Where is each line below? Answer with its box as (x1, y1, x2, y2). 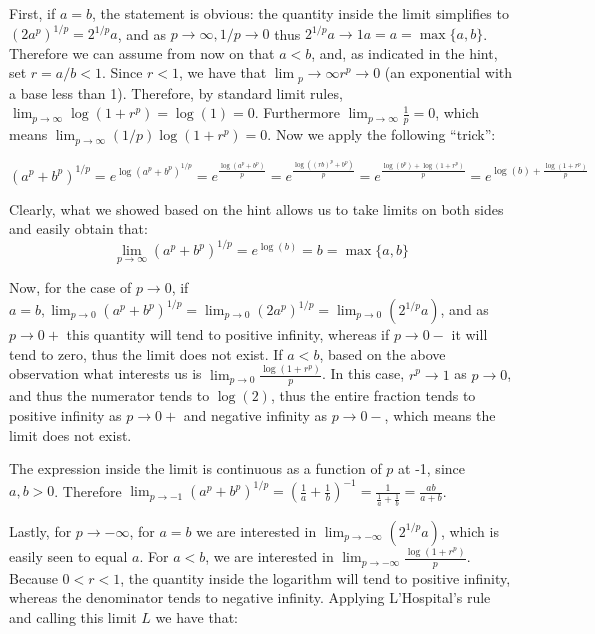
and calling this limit (9, 607, 137, 628)
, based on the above (319, 343, 446, 364)
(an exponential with (384, 62, 513, 83)
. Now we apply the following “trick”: (267, 124, 496, 145)
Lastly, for (9, 520, 72, 541)
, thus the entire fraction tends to (270, 385, 476, 406)
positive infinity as (9, 404, 122, 425)
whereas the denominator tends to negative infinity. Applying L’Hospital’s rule (9, 587, 491, 608)
